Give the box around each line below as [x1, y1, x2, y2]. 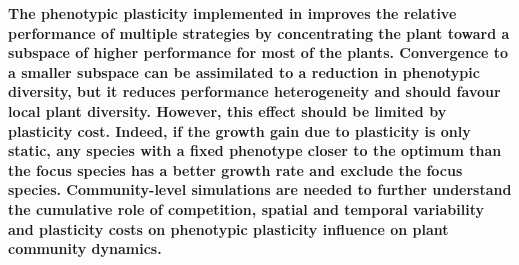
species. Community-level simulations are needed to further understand [8, 179, 512, 200]
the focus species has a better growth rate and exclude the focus [8, 159, 463, 180]
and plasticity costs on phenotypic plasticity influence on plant [8, 218, 449, 239]
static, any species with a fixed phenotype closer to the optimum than [8, 140, 502, 161]
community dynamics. [8, 238, 162, 259]
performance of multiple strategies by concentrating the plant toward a [8, 22, 510, 43]
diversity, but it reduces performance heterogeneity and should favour [8, 81, 501, 102]
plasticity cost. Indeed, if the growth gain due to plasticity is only [8, 120, 471, 141]
